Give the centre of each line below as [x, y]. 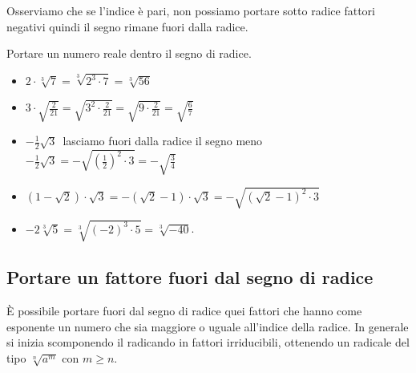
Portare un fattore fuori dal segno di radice [190, 277]
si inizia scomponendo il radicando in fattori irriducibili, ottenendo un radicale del [208, 342]
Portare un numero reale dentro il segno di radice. [129, 53]
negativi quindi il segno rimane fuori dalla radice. [127, 26]
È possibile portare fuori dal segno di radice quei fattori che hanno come [184, 311]
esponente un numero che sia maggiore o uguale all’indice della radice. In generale [208, 326]
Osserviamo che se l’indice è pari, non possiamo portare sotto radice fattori [191, 10]
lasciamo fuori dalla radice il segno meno [163, 141]
